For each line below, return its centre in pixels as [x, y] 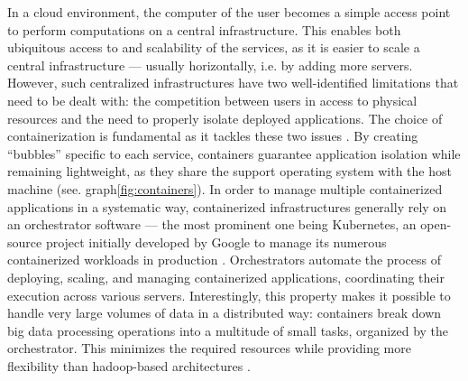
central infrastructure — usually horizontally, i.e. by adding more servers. [210, 65]
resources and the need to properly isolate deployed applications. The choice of [225, 118]
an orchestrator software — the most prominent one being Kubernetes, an [212, 224]
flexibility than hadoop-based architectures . [129, 365]
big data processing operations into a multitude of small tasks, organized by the [228, 330]
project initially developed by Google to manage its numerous [216, 242]
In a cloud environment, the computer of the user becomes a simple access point [229, 12]
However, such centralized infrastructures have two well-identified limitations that [233, 83]
